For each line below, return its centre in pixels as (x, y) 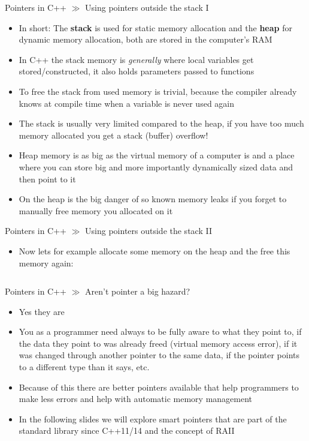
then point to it (47, 178)
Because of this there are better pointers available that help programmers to (159, 387)
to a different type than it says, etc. (84, 367)
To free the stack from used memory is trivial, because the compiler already (158, 91)
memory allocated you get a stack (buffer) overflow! (113, 135)
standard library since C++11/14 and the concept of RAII (127, 430)
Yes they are (42, 311)
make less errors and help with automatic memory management (136, 399)
